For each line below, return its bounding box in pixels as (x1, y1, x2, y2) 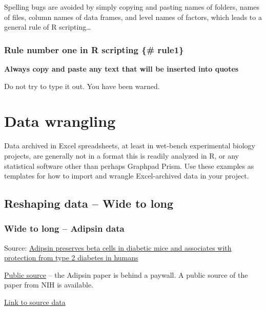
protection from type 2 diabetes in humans (4, 252, 138, 263)
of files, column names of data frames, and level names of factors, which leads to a (4, 11, 262, 22)
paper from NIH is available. (4, 279, 93, 290)
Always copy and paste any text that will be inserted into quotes (4, 63, 239, 74)
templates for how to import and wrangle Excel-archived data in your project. (4, 170, 249, 181)
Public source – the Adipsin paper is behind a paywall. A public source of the (4, 269, 248, 280)
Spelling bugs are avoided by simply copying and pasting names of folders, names (4, 2, 259, 12)
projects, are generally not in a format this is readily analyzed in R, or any (4, 150, 239, 161)
